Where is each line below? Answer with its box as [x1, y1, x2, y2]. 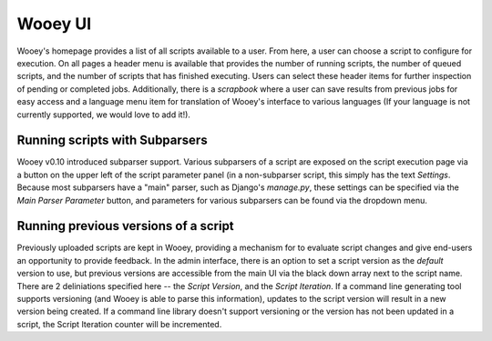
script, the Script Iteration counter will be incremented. [16, 318, 222, 329]
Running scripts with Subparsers [16, 133, 209, 148]
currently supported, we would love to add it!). [16, 109, 191, 120]
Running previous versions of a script [16, 218, 234, 234]
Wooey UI [16, 14, 92, 34]
